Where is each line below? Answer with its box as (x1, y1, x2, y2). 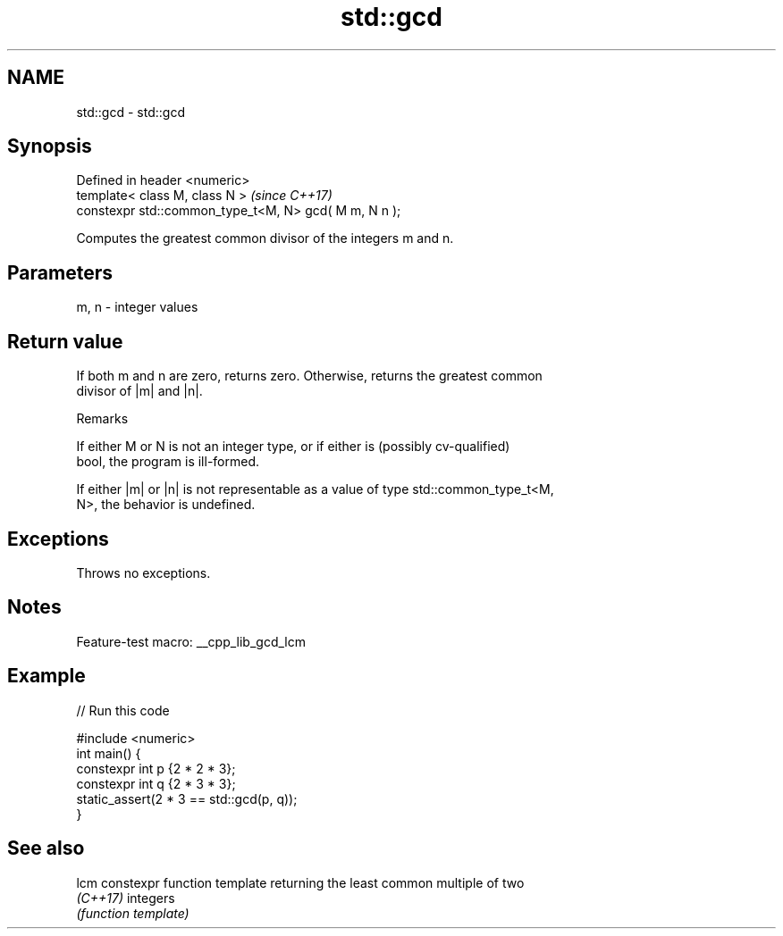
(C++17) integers (76, 890, 175, 906)
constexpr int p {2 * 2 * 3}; (76, 760, 236, 776)
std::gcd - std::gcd (76, 104, 185, 120)
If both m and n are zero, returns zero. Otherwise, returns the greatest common (76, 368, 543, 384)
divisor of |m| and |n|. (76, 383, 203, 399)
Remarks (76, 411, 129, 427)
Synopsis (7, 135, 92, 158)
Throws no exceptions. (76, 564, 211, 581)
